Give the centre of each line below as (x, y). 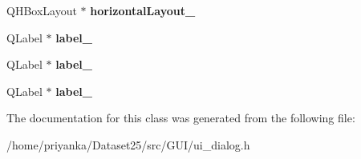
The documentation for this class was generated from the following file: (181, 118)
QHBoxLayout (42, 10)
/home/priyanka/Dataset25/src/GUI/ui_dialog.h (128, 144)
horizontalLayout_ (143, 10)
